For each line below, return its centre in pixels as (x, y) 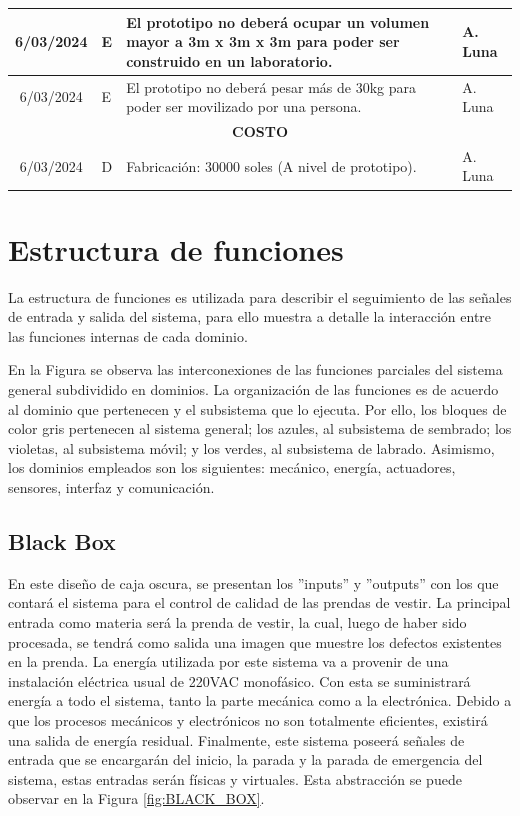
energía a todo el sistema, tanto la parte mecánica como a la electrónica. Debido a (260, 700)
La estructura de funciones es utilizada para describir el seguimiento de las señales (260, 296)
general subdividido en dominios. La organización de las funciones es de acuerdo (253, 389)
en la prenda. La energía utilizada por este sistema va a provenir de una (228, 661)
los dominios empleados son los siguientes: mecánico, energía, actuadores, (232, 467)
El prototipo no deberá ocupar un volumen (278, 21)
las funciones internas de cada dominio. (128, 335)
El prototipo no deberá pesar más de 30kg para (271, 86)
